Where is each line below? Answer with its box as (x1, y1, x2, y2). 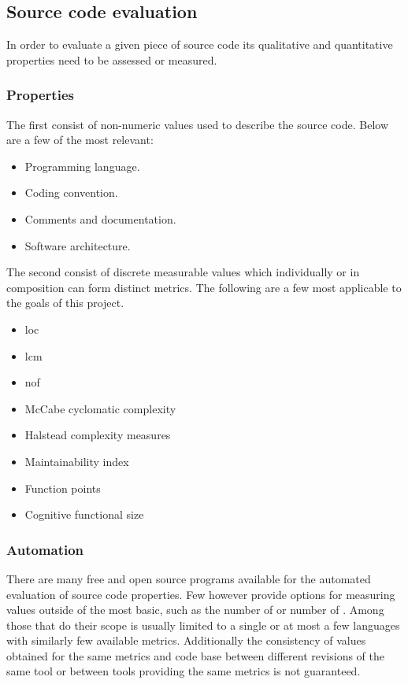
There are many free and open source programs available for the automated (6, 570, 371, 586)
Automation (6, 539, 84, 559)
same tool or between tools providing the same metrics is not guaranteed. (6, 663, 361, 679)
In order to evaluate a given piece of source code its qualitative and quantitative (6, 36, 393, 53)
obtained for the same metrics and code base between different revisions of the (6, 647, 384, 664)
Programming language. (24, 157, 140, 174)
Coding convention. (24, 184, 118, 201)
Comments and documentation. (24, 210, 176, 227)
